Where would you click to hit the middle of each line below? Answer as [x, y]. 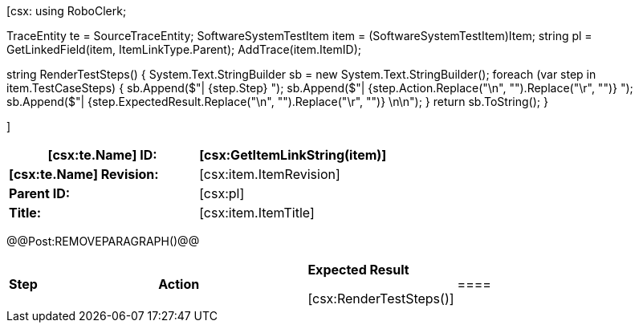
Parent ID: [40, 193]
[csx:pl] [222, 193]
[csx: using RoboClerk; [67, 11]
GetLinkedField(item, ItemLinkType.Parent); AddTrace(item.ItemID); [184, 49]
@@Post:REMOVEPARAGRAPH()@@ [103, 241]
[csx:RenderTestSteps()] [381, 299]
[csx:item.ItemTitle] [257, 213]
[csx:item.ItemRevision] [270, 174]
